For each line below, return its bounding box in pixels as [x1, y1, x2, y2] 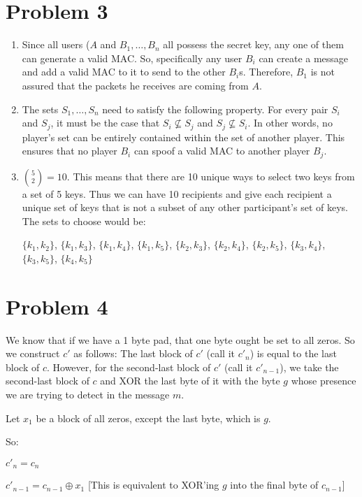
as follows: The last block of [73, 346, 193, 361]
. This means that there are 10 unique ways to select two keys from [66, 168, 355, 183]
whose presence [291, 373, 356, 388]
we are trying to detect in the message [6, 387, 170, 402]
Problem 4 [6, 291, 108, 320]
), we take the [280, 359, 339, 374]
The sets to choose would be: [22, 213, 146, 228]
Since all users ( [22, 37, 90, 52]
